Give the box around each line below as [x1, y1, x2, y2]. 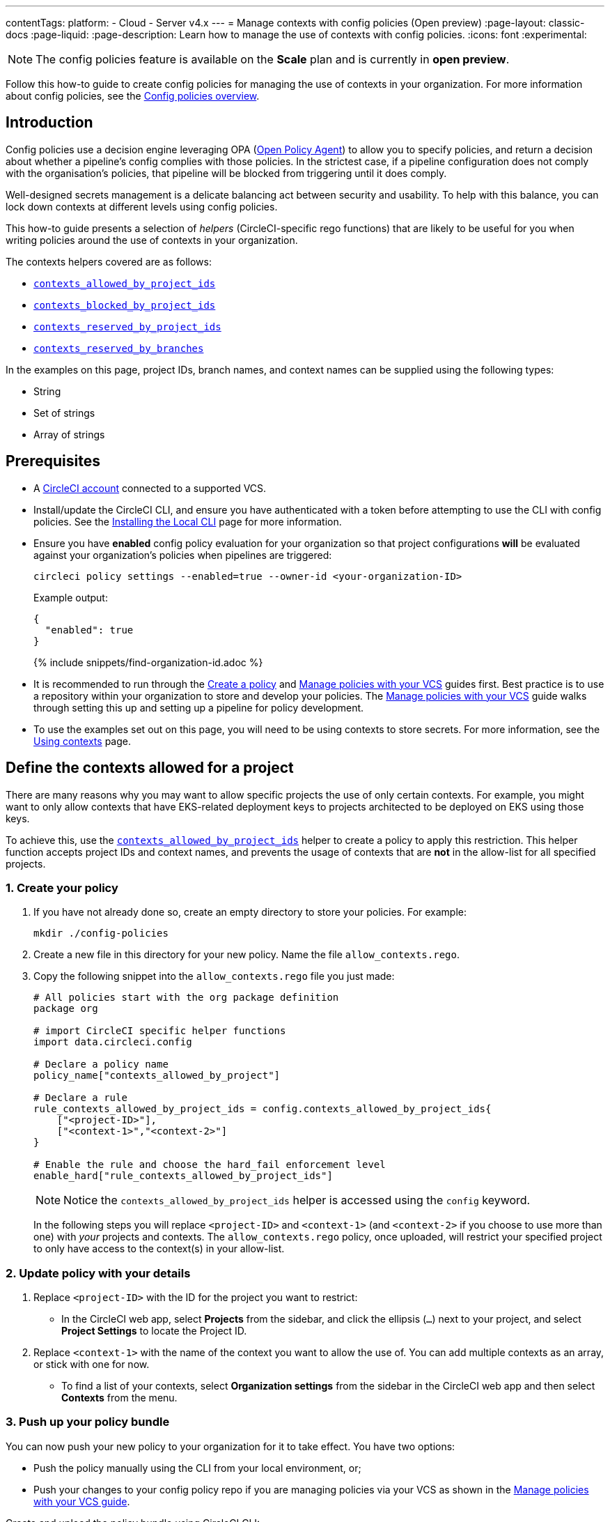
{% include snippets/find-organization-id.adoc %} [33, 656, 263, 668]
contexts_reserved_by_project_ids [33, 321, 221, 332]
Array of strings [33, 428, 105, 440]
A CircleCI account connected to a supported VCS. [33, 482, 267, 494]
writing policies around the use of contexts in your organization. [6, 233, 298, 246]
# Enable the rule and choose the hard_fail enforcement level [33, 1159, 386, 1171]
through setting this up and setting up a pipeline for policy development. [33, 701, 364, 714]
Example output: [33, 591, 108, 604]
